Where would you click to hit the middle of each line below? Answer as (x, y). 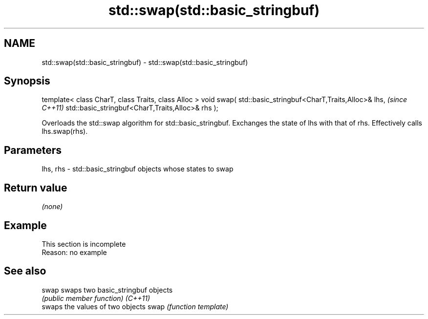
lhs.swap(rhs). (65, 131)
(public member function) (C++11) (96, 298)
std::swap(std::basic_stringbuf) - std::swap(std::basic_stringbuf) (145, 62)
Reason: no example (74, 252)
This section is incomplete (84, 244)
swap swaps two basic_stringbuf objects (107, 290)
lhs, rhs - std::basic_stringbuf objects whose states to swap (138, 169)
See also (25, 271)
